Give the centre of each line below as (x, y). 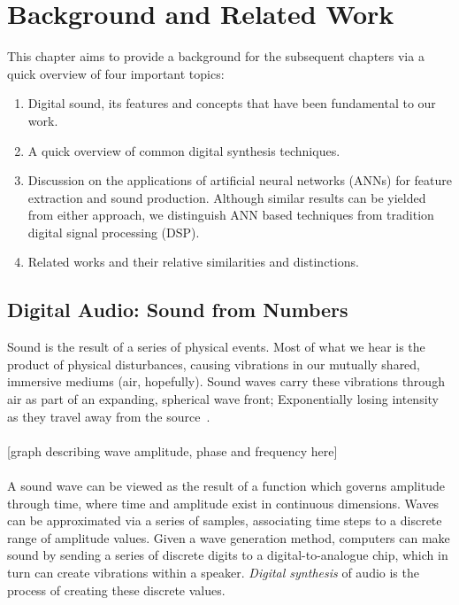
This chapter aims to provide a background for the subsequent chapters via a (216, 56)
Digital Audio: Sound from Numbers (178, 310)
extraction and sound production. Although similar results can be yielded (227, 197)
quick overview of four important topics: (116, 73)
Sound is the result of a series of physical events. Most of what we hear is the (216, 347)
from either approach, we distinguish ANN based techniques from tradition (231, 215)
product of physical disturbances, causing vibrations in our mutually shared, (214, 364)
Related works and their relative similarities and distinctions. (193, 262)
